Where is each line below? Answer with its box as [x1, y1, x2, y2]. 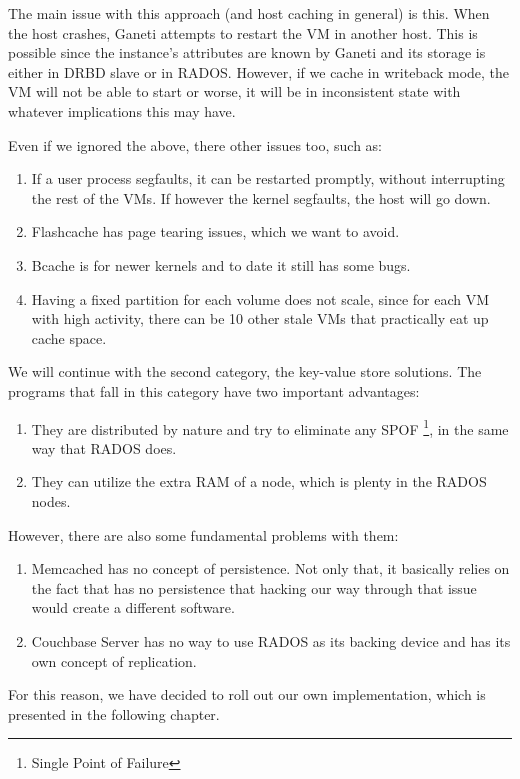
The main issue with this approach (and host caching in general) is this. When [8, 3, 490, 23]
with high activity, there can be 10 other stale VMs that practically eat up [31, 308, 489, 329]
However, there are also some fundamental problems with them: [8, 524, 399, 545]
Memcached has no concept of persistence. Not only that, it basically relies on [31, 558, 510, 579]
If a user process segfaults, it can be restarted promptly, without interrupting [31, 168, 505, 189]
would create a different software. [31, 597, 235, 618]
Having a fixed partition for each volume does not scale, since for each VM [31, 288, 490, 309]
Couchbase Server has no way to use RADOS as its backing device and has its [31, 630, 511, 651]
